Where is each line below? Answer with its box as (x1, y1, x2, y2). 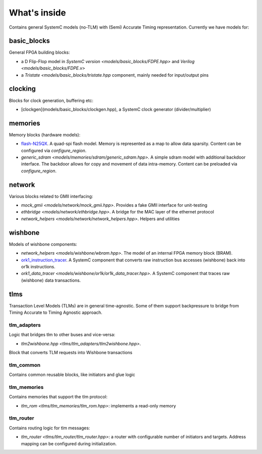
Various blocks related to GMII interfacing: (9, 193, 93, 199)
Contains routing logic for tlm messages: (9, 425, 90, 431)
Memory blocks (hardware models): (9, 131, 81, 138)
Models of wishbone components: (9, 241, 78, 247)
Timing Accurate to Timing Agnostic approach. (9, 309, 103, 315)
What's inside (9, 7, 66, 18)
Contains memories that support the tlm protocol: (9, 394, 108, 400)
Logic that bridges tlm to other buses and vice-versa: (9, 332, 115, 338)
